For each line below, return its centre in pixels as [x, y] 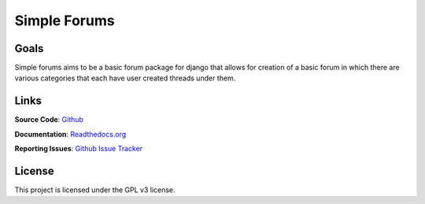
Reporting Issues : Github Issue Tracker [79, 149]
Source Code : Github [49, 120]
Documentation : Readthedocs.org [70, 134]
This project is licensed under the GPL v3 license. [95, 190]
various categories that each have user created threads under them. [125, 78]
